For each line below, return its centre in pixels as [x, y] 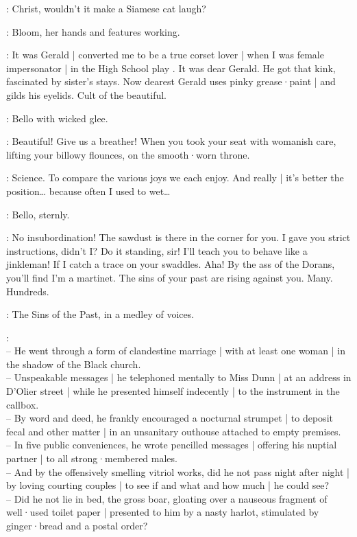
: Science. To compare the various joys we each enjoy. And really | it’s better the [175, 178]
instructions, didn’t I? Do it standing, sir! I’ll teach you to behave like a [157, 250]
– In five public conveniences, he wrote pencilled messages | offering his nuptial [172, 445]
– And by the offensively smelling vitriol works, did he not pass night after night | [178, 471]
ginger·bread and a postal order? [77, 525]
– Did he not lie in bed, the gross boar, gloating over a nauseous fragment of [167, 498]
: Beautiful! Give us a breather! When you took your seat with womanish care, [171, 141]
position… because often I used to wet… [88, 191]
